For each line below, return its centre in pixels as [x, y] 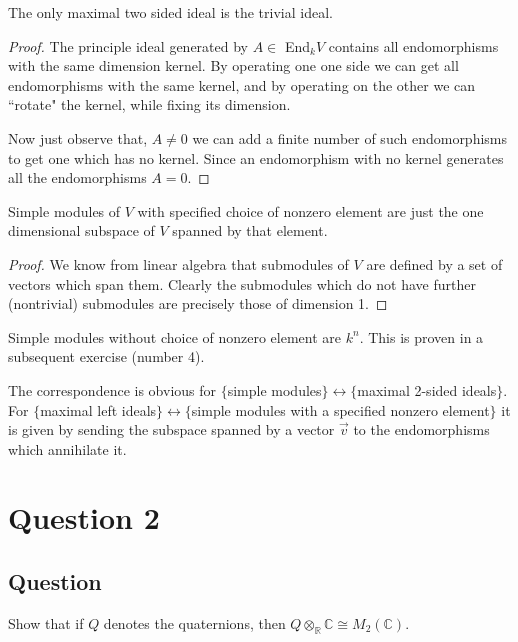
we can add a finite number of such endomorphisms [350, 137]
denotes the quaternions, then [194, 622]
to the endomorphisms [421, 429]
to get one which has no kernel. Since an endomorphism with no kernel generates [256, 157]
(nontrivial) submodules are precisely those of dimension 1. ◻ [198, 303]
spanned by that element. [250, 230]
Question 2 [84, 517]
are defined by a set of [434, 263]
